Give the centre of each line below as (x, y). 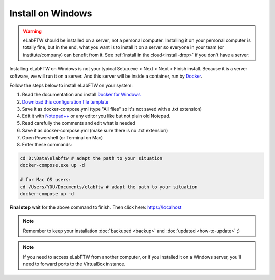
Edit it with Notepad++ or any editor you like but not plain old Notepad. (96, 116)
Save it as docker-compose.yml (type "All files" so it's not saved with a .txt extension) (112, 109)
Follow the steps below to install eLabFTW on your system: (71, 85)
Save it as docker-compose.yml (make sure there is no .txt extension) (95, 131)
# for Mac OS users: (46, 180)
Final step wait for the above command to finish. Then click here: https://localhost (95, 207)
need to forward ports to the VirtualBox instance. (74, 264)
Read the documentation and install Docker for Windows (81, 95)
